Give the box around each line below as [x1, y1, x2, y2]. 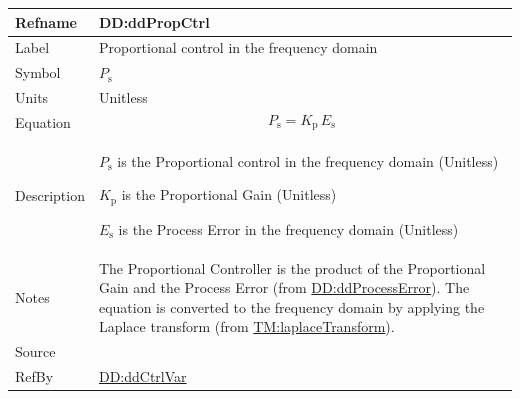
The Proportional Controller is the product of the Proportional [98, 257, 486, 278]
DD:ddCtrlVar [98, 366, 187, 387]
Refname [15, 11, 77, 32]
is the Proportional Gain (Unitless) [121, 184, 337, 205]
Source [15, 341, 56, 362]
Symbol [15, 62, 61, 83]
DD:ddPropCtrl [98, 11, 210, 32]
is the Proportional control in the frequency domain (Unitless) [117, 150, 499, 171]
